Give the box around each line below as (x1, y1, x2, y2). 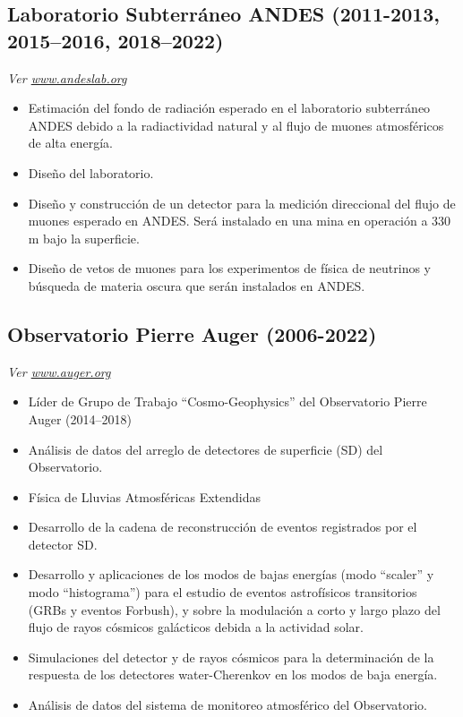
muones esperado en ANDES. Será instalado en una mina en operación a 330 (28, 211, 451, 230)
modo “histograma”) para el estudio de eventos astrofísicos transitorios (28, 583, 417, 602)
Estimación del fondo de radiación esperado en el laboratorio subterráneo (28, 98, 431, 117)
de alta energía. (28, 133, 113, 152)
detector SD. (28, 534, 98, 553)
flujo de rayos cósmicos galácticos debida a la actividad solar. (28, 618, 364, 636)
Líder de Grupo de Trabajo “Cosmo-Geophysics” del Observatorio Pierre (28, 392, 427, 411)
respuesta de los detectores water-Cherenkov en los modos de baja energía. (28, 665, 438, 684)
